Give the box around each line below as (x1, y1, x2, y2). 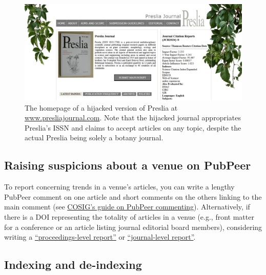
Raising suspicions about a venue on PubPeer (4, 157, 251, 173)
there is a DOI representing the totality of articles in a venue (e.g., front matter (4, 211, 254, 222)
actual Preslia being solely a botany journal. (25, 132, 163, 143)
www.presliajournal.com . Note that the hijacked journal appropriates (25, 112, 241, 123)
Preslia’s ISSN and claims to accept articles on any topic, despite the (25, 122, 241, 133)
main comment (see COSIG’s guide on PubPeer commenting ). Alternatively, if (4, 201, 250, 212)
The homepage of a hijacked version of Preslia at (25, 102, 178, 113)
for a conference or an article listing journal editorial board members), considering (4, 221, 262, 232)
